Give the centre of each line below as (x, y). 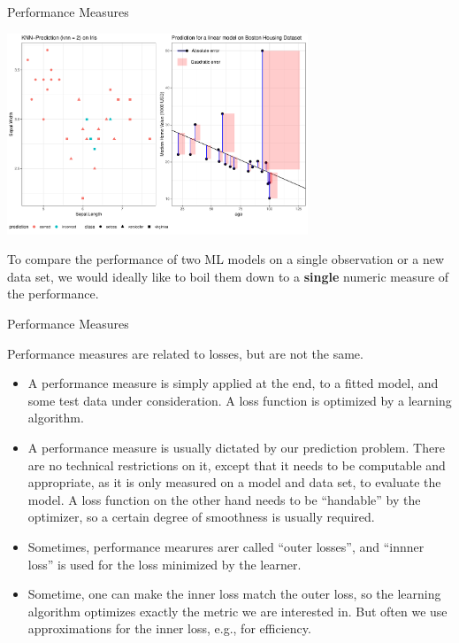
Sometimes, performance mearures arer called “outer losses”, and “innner (226, 546)
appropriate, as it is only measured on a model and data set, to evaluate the (234, 482)
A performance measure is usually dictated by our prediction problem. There (236, 448)
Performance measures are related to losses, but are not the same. (185, 353)
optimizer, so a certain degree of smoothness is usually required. (201, 517)
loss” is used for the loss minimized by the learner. (164, 564)
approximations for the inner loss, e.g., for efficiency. (169, 628)
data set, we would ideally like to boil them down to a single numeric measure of (228, 276)
